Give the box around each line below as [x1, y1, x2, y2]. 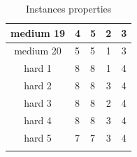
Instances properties [25, 1, 112, 15]
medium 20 [14, 43, 62, 58]
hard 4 [24, 112, 52, 127]
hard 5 [24, 130, 52, 144]
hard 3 [24, 95, 52, 110]
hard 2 [24, 78, 52, 93]
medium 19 [10, 25, 66, 40]
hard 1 [24, 61, 52, 75]
